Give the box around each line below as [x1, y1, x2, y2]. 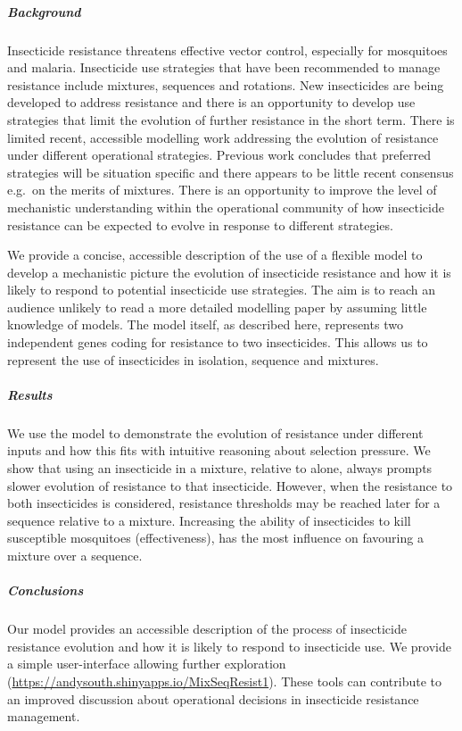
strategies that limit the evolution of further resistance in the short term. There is [7, 110, 455, 129]
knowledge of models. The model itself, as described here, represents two [7, 315, 403, 334]
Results [7, 385, 53, 403]
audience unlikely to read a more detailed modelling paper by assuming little [7, 297, 427, 316]
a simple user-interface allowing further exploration [7, 654, 286, 673]
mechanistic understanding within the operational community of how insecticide [7, 197, 444, 216]
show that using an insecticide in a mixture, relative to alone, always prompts [7, 459, 433, 477]
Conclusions [7, 581, 84, 600]
